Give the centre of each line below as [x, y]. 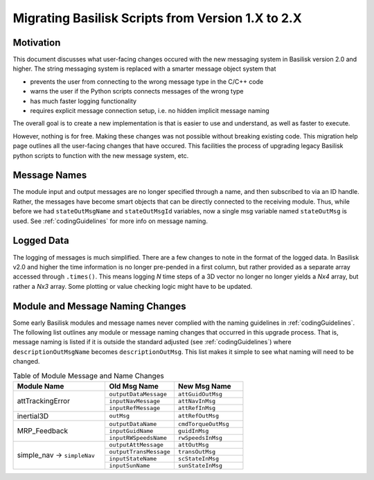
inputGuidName [131, 430]
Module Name [41, 386]
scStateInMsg [198, 458]
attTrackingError [44, 401]
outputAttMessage [136, 444]
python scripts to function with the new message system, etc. [101, 155]
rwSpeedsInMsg [200, 437]
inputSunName [130, 465]
